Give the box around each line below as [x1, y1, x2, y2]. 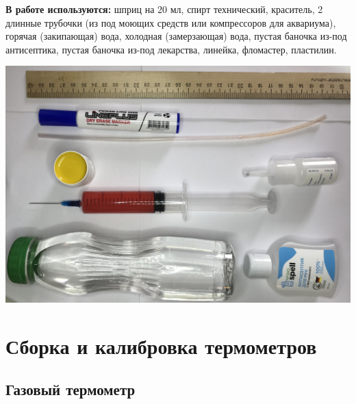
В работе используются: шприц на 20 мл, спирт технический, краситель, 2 [5, 2, 323, 16]
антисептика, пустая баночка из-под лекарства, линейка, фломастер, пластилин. [5, 42, 337, 56]
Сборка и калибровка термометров [5, 331, 317, 359]
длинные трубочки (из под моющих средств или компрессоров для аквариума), [5, 15, 336, 29]
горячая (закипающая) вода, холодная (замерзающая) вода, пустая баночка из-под [5, 29, 347, 43]
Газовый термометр [5, 379, 136, 400]
